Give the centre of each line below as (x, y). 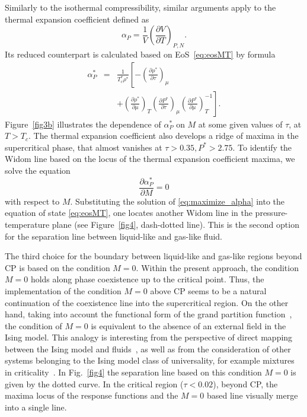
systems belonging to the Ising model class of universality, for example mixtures (150, 360)
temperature (27, 224)
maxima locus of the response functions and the (92, 395)
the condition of (33, 325)
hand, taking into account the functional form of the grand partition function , (148, 314)
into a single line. (36, 407)
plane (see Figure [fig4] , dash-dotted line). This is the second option (175, 224)
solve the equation (38, 171)
